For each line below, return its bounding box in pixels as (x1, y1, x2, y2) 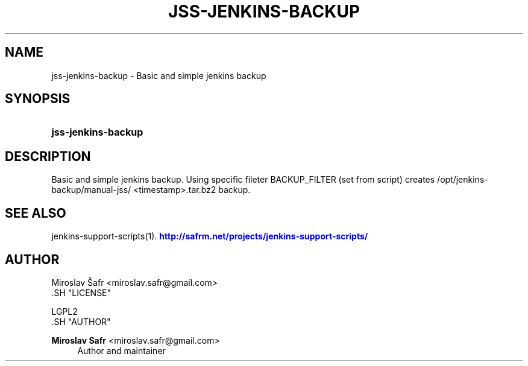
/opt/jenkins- (437, 174, 488, 185)
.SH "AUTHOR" (51, 316, 111, 327)
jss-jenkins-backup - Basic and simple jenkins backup (51, 70, 266, 81)
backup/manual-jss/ (51, 185, 131, 195)
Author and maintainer (77, 345, 166, 356)
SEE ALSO (5, 205, 66, 221)
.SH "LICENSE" (51, 287, 112, 298)
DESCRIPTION (5, 148, 91, 164)
